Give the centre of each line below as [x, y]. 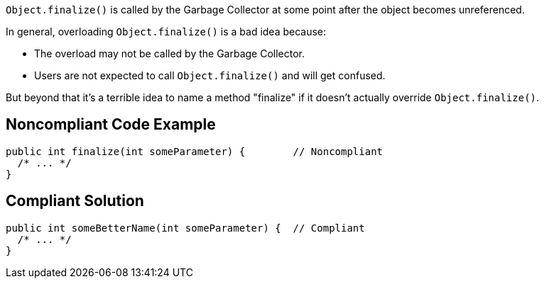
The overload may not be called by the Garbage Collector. [170, 53]
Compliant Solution [75, 201]
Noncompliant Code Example [111, 125]
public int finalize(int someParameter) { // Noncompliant [195, 151]
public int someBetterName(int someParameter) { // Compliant [185, 228]
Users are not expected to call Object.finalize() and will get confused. [210, 75]
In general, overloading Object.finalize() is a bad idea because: [166, 32]
